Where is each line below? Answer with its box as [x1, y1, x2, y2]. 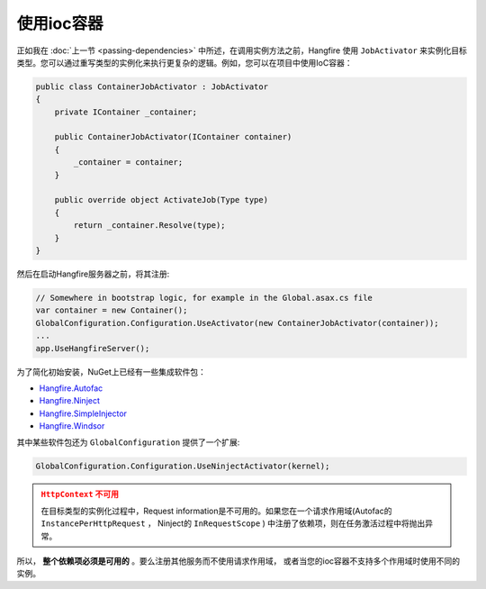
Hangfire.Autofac [39, 383, 103, 394]
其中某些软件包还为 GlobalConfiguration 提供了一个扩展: [16, 437, 240, 448]
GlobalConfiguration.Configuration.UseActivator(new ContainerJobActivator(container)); [35, 318, 440, 328]
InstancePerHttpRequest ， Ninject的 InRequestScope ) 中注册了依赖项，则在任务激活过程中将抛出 [40, 518, 426, 529]
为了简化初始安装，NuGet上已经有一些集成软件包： [16, 366, 207, 377]
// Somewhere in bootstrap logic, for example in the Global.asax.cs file [35, 293, 373, 303]
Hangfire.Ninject [39, 395, 101, 406]
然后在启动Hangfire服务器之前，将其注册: [16, 268, 170, 279]
